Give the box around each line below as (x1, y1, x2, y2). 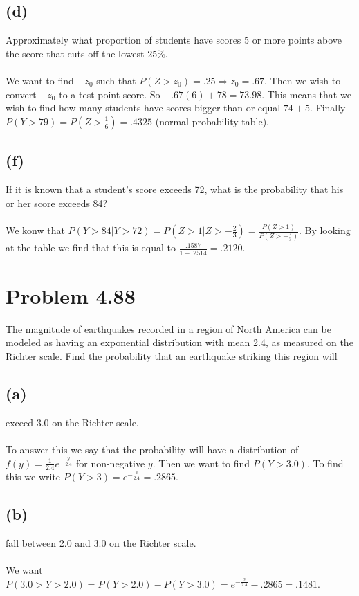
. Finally (309, 100, 346, 115)
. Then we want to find (152, 455, 250, 470)
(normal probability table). (155, 114, 269, 128)
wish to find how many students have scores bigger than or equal (6, 100, 281, 115)
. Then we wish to (264, 73, 341, 87)
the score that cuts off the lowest (6, 46, 145, 60)
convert (6, 87, 37, 101)
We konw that (6, 223, 65, 237)
